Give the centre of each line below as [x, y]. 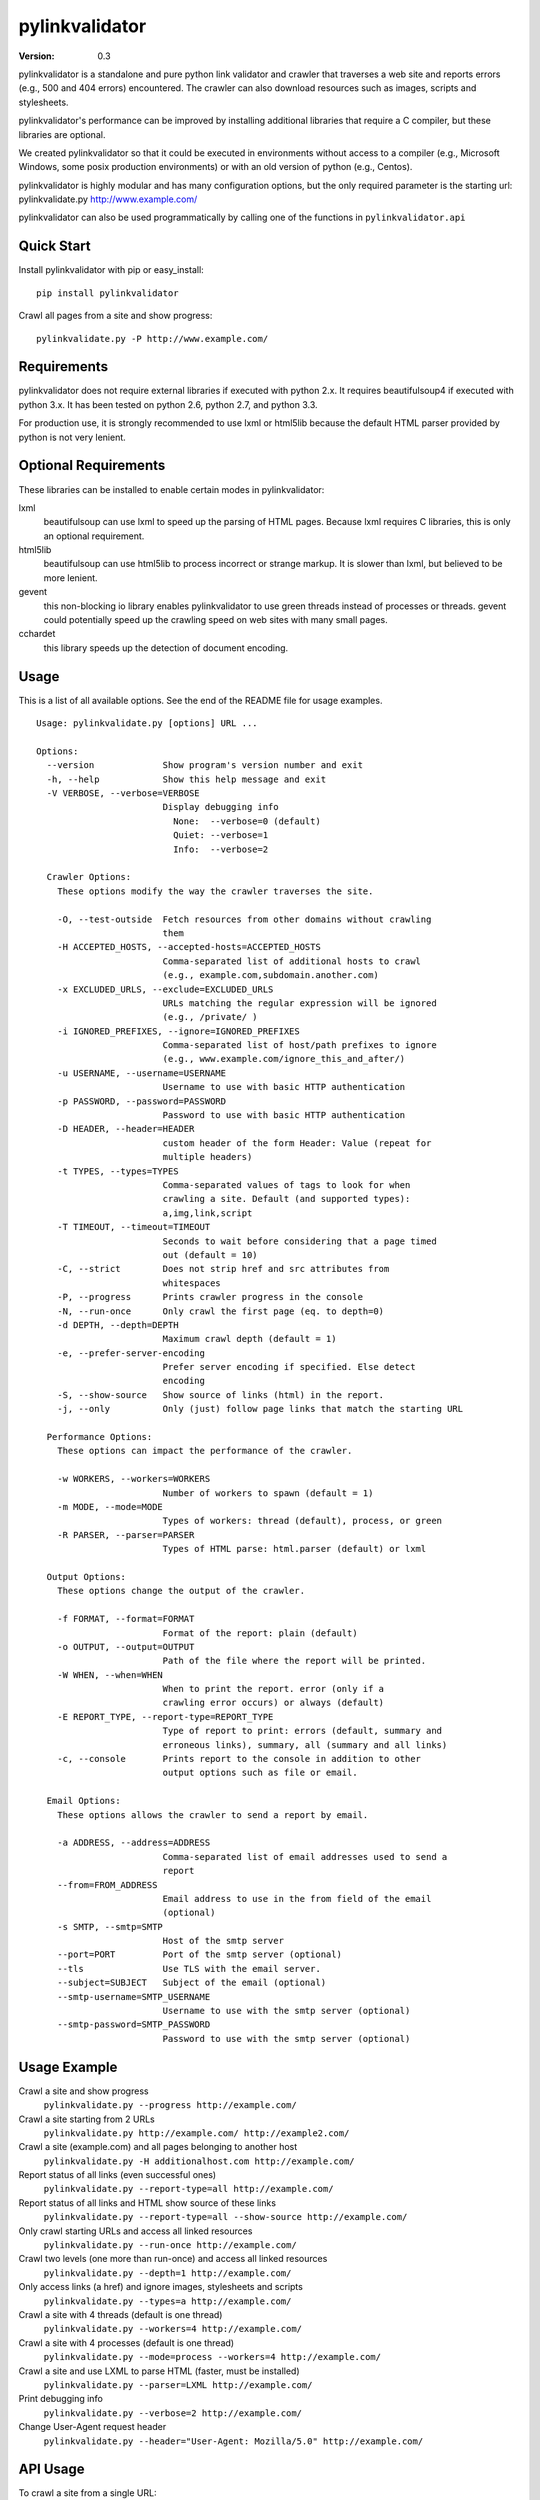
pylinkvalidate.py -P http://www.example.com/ [152, 338]
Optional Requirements [92, 465]
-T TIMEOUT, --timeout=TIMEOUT [133, 1227]
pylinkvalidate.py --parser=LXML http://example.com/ [178, 2384]
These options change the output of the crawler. [180, 1591]
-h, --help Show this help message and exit [186, 779]
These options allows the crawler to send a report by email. [212, 1814]
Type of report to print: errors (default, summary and [302, 1731]
